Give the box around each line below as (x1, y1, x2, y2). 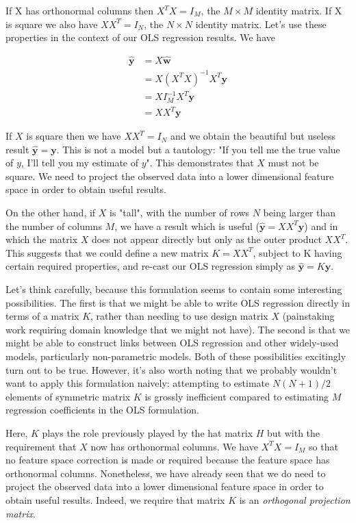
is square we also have (5, 16, 98, 31)
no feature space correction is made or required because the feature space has (5, 452, 330, 467)
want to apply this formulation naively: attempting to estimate (5, 376, 270, 390)
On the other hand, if (5, 205, 96, 220)
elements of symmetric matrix (5, 389, 131, 403)
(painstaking (282, 309, 335, 323)
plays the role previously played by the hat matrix (42, 425, 253, 439)
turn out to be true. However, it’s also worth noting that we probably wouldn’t (5, 362, 338, 377)
